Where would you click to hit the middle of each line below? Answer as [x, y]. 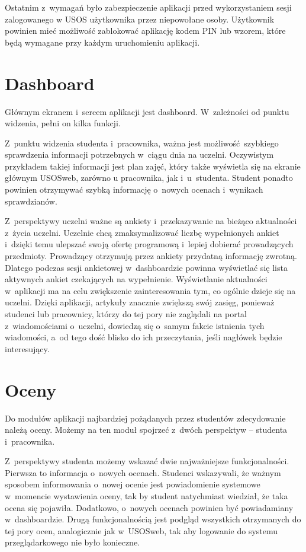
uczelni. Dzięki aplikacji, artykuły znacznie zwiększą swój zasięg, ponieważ [140, 302]
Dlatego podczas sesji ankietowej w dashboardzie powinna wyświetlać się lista [146, 267]
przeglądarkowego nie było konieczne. [72, 542]
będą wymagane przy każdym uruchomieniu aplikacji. [102, 42]
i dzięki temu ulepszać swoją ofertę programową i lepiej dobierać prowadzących [149, 244]
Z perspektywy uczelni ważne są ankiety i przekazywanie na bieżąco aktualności [151, 221]
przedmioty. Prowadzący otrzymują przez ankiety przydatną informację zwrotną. [151, 256]
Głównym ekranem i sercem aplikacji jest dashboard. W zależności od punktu [147, 111]
